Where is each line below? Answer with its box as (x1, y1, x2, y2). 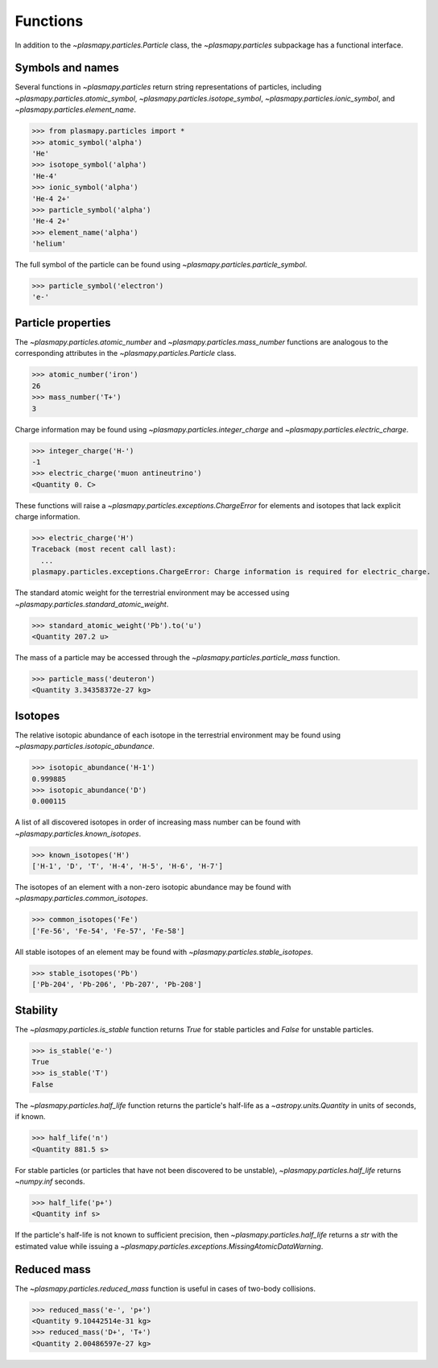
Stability (14, 1003, 58, 1017)
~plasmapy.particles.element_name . (14, 105, 136, 114)
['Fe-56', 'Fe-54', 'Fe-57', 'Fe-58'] (31, 926, 185, 936)
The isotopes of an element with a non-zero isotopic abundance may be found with (14, 882, 291, 892)
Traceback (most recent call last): (31, 544, 177, 554)
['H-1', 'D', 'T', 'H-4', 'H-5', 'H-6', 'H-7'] (31, 862, 223, 871)
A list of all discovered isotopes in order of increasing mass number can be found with (14, 817, 301, 827)
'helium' (31, 239, 67, 249)
